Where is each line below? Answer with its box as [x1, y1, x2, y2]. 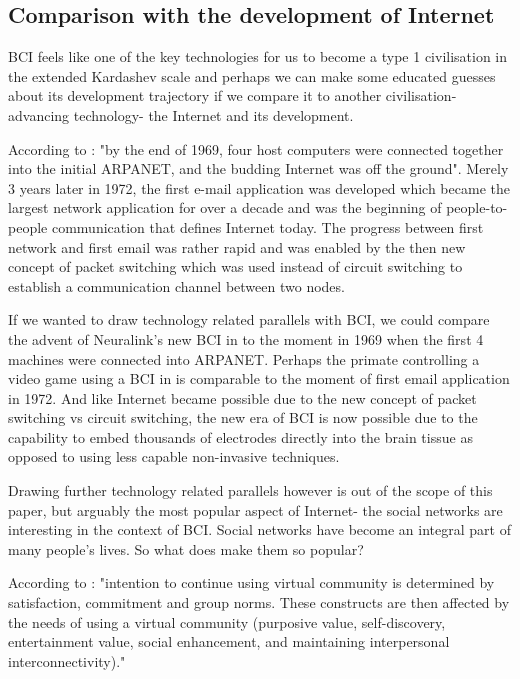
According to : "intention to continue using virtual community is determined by [8, 572, 495, 593]
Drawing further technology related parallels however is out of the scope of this [8, 480, 493, 501]
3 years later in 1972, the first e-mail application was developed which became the [8, 177, 510, 198]
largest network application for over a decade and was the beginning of [8, 197, 442, 218]
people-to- [446, 197, 508, 218]
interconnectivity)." [8, 650, 126, 671]
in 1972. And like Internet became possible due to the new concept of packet [8, 387, 477, 408]
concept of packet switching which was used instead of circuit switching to [8, 256, 463, 277]
